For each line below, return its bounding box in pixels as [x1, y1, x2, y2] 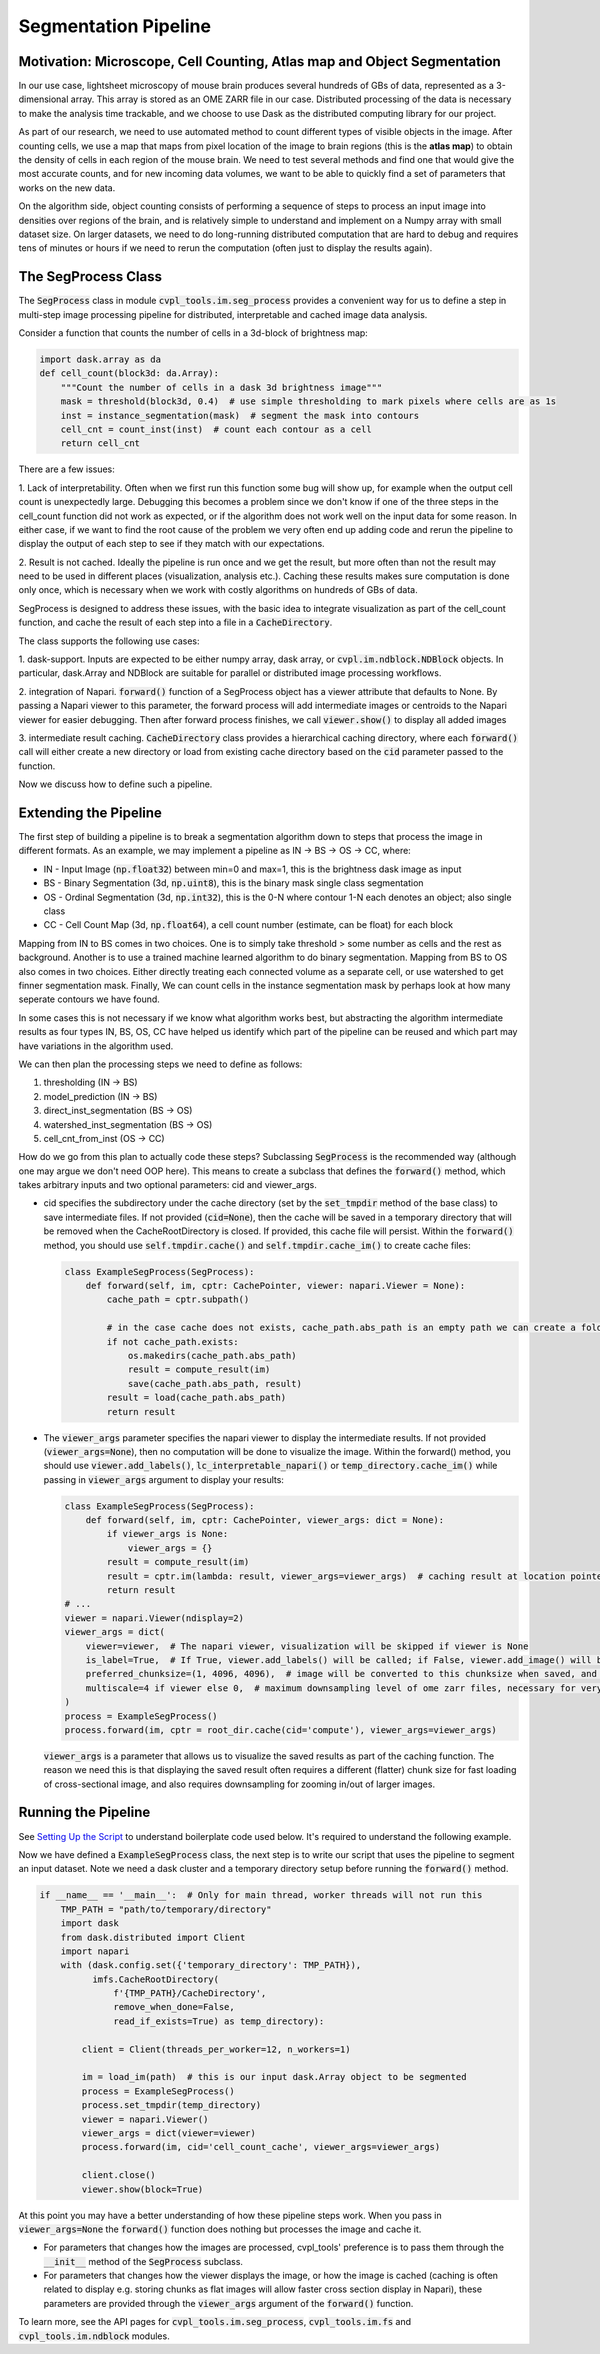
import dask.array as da [39, 354, 162, 365]
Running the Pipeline [18, 1804, 151, 1821]
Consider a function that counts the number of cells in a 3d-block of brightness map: [18, 327, 369, 339]
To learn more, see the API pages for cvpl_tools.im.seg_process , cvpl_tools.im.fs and [18, 2316, 412, 2328]
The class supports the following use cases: [18, 635, 200, 647]
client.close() [81, 2170, 157, 2181]
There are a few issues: [18, 463, 115, 475]
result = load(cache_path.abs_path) [106, 1392, 287, 1404]
